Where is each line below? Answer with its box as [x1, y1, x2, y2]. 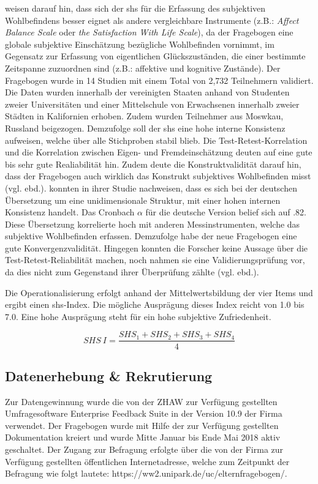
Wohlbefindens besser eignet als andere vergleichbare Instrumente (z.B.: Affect [5, 13, 299, 26]
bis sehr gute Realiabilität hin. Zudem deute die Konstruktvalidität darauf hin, [5, 157, 301, 170]
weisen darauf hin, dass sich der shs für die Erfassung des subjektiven [5, 2, 266, 14]
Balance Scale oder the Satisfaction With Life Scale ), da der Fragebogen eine [5, 26, 293, 39]
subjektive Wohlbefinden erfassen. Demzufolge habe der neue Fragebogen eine [5, 229, 297, 242]
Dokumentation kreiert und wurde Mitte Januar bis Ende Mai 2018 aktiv [5, 431, 281, 444]
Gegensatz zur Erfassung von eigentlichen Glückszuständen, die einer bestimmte [5, 50, 306, 62]
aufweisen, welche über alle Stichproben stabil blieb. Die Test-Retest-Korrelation [5, 133, 308, 146]
